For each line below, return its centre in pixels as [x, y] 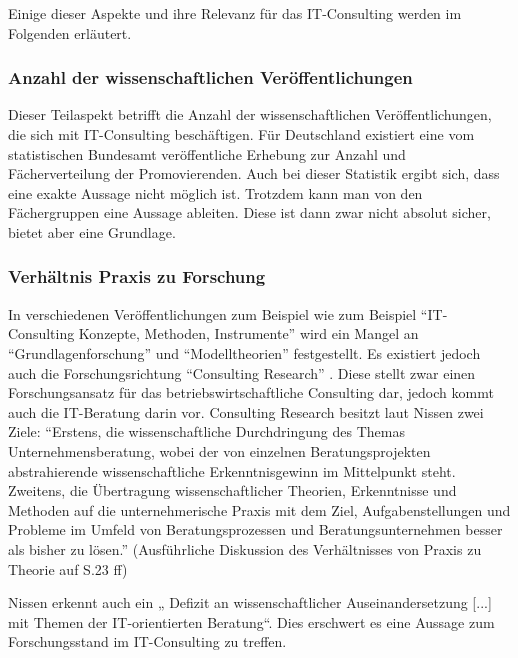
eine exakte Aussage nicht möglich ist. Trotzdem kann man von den [215, 192]
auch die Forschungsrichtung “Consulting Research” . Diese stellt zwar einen [242, 372]
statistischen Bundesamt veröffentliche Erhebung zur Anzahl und [207, 153]
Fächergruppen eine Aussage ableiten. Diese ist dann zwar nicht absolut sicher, [249, 212]
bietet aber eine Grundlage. [92, 231]
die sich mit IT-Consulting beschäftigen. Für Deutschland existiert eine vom [241, 134]
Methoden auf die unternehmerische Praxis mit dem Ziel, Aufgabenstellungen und [259, 509]
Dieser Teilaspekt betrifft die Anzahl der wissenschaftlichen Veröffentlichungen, [250, 114]
